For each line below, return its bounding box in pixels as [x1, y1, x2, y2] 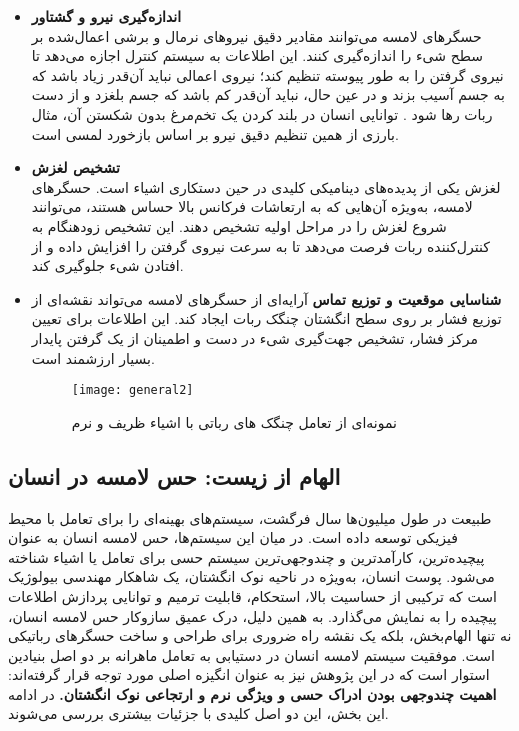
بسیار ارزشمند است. [31, 347, 155, 368]
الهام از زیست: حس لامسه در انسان [8, 460, 341, 491]
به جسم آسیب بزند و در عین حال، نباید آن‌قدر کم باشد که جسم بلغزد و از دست [31, 84, 505, 105]
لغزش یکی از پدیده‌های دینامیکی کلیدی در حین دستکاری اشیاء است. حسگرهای [31, 176, 501, 197]
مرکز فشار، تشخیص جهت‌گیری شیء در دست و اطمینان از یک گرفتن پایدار [31, 327, 478, 348]
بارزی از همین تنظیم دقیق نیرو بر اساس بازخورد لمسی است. [31, 123, 399, 144]
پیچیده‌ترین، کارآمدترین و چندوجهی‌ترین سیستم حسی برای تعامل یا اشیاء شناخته [8, 546, 485, 567]
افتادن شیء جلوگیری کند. [31, 255, 184, 276]
